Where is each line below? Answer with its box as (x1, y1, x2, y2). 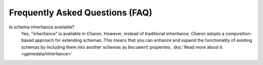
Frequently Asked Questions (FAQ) (9, 7, 152, 18)
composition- (225, 30, 253, 36)
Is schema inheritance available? (9, 24, 75, 30)
